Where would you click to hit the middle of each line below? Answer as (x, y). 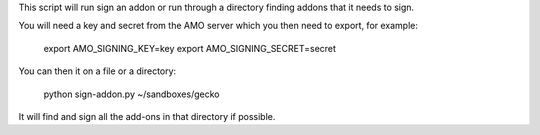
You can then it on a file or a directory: (97, 71)
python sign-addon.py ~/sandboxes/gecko (131, 94)
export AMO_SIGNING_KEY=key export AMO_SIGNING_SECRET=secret (190, 48)
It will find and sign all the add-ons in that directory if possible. (147, 116)
